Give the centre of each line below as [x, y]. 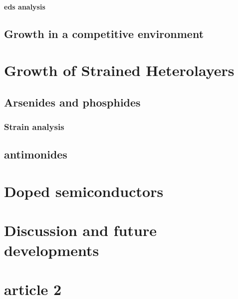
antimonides [36, 154]
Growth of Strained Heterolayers [119, 70]
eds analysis [25, 6]
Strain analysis [34, 127]
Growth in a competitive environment [104, 33]
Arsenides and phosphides [72, 102]
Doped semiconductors [84, 191]
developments [52, 250]
